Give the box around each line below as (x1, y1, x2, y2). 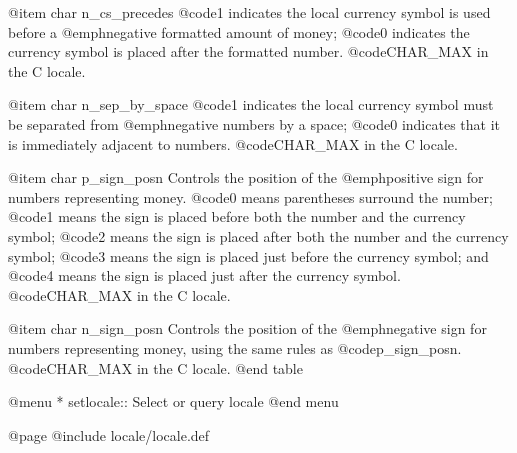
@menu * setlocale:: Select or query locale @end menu (8, 391, 339, 412)
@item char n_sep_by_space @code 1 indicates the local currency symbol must (8, 94, 494, 115)
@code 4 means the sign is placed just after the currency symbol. (8, 265, 401, 286)
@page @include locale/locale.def (8, 424, 210, 445)
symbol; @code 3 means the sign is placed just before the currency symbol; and (8, 245, 489, 266)
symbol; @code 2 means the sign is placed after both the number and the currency (8, 225, 509, 246)
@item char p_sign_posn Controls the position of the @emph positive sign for (8, 167, 484, 188)
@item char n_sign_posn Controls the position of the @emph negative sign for (8, 318, 487, 339)
